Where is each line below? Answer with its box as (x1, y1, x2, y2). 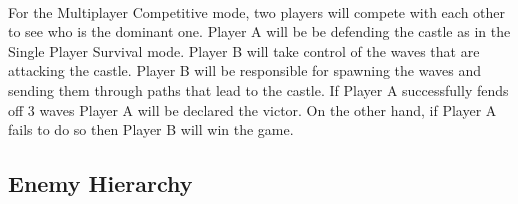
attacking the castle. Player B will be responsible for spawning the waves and (8, 60, 481, 81)
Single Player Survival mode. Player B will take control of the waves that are (8, 40, 480, 61)
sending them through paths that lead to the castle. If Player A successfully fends (8, 79, 509, 100)
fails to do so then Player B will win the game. (8, 119, 294, 140)
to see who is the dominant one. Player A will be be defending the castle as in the (8, 21, 511, 42)
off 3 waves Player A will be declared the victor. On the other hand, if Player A (8, 99, 497, 120)
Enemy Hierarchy (8, 168, 193, 199)
